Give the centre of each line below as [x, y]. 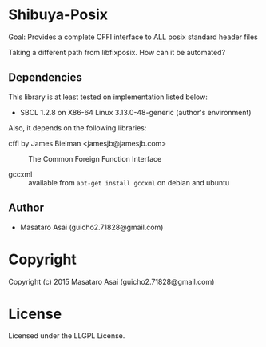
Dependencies [45, 78]
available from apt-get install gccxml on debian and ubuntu [129, 182]
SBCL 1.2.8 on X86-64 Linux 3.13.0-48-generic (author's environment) [135, 112]
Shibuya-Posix [58, 15]
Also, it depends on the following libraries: [77, 128]
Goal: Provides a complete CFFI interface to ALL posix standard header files [133, 37]
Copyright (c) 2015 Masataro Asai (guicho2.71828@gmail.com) [111, 281]
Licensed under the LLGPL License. [67, 336]
